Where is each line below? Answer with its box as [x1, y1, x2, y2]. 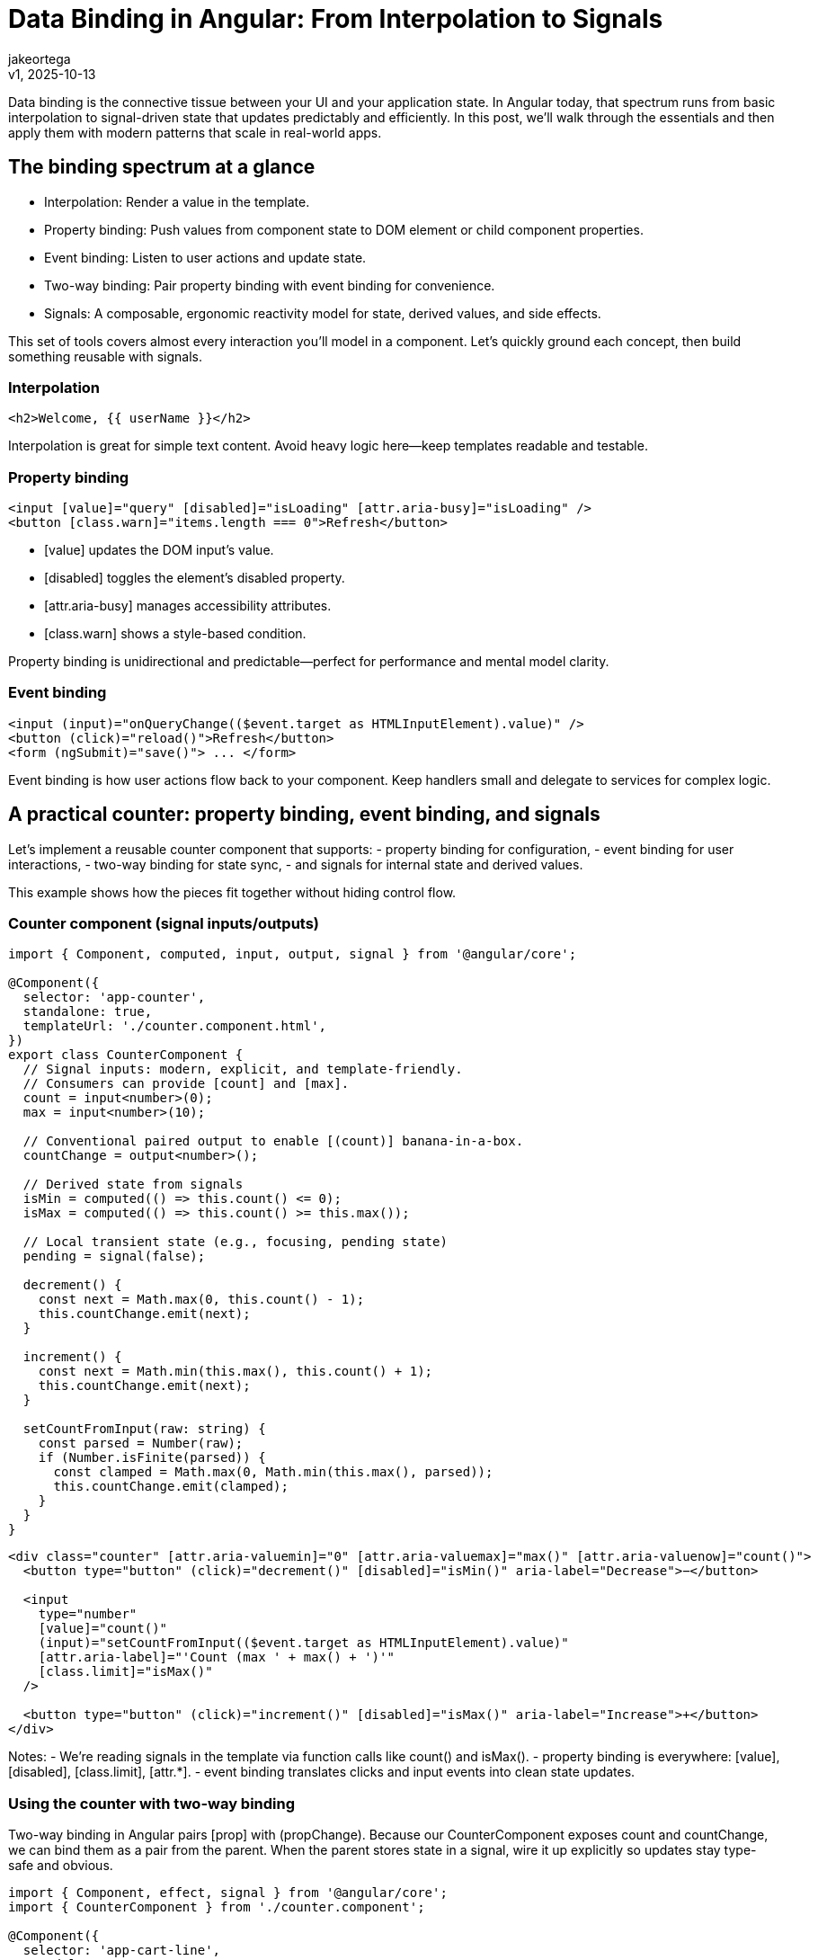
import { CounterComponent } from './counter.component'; [8, 1900, 425, 1915]
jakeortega [8, 50, 71, 67]
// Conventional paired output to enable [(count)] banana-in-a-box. [22, 1134, 524, 1149]
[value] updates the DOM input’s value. [44, 542, 274, 558]
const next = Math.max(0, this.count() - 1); [38, 1292, 365, 1307]
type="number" [38, 1607, 138, 1622]
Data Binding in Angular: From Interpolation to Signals [8, 4, 663, 34]
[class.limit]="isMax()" [38, 1664, 213, 1679]
